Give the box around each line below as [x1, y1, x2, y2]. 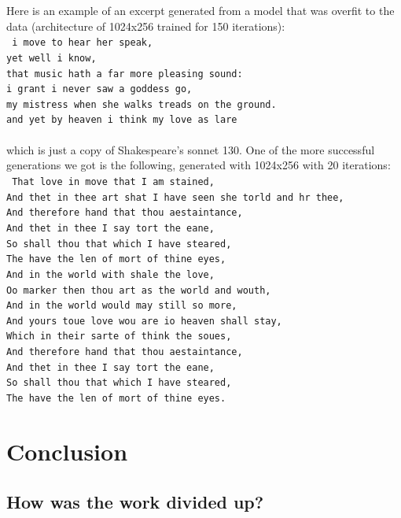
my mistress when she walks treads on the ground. [6, 98, 277, 110]
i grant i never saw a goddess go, [6, 83, 193, 95]
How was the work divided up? [6, 489, 264, 513]
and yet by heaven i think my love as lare [6, 114, 237, 126]
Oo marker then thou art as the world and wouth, [6, 284, 271, 296]
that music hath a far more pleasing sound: [6, 68, 243, 80]
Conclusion [6, 435, 128, 467]
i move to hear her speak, [12, 37, 153, 49]
